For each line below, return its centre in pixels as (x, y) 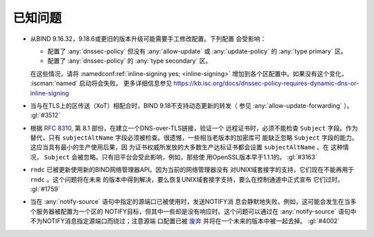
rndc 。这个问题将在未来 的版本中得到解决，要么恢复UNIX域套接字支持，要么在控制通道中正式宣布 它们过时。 (187, 179)
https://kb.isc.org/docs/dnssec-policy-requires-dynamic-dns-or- (266, 84)
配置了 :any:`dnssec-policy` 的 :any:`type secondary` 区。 (130, 61)
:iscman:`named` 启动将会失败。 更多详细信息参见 (101, 84)
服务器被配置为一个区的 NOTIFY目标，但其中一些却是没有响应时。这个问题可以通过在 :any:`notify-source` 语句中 (196, 211)
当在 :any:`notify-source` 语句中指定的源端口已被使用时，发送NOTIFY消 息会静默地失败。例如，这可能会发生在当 (190, 202)
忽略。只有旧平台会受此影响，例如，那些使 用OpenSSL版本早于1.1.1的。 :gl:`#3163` (201, 157)
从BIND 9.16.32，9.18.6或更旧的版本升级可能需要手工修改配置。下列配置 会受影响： (148, 39)
